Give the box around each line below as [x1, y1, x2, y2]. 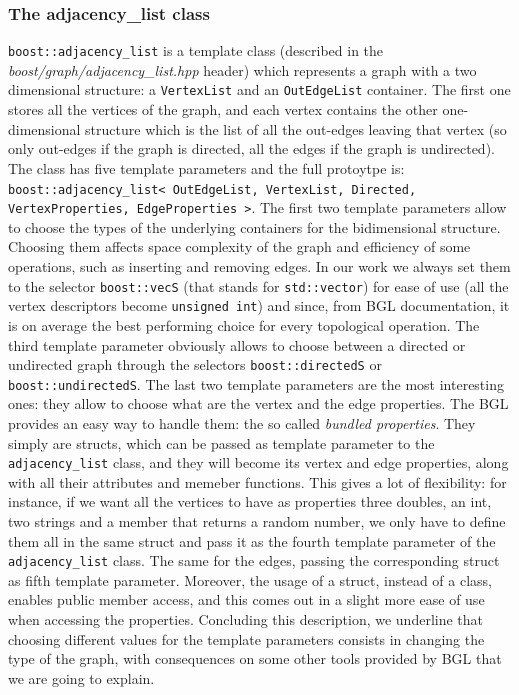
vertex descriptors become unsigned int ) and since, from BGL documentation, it [8, 295, 510, 316]
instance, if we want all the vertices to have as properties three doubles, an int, [8, 491, 492, 512]
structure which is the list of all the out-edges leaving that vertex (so [85, 118, 507, 139]
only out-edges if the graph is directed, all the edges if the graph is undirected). [8, 138, 495, 159]
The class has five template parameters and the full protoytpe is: [8, 157, 405, 178]
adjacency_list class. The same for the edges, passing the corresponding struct [8, 550, 500, 571]
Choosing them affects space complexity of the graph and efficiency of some [8, 236, 471, 257]
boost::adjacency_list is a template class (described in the [8, 40, 384, 61]
